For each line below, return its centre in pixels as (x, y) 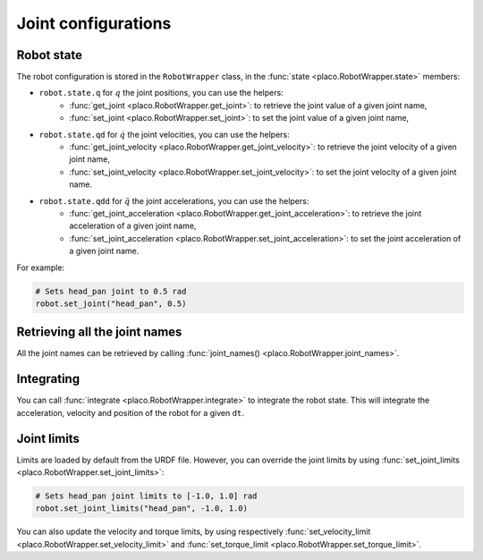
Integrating (48, 379)
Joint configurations (94, 23)
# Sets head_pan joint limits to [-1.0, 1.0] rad (146, 496)
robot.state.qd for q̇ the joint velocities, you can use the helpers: (164, 134)
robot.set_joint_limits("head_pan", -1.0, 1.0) (141, 509)
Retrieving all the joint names (99, 332)
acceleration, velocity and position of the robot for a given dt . (131, 412)
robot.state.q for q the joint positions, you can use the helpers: (161, 93)
